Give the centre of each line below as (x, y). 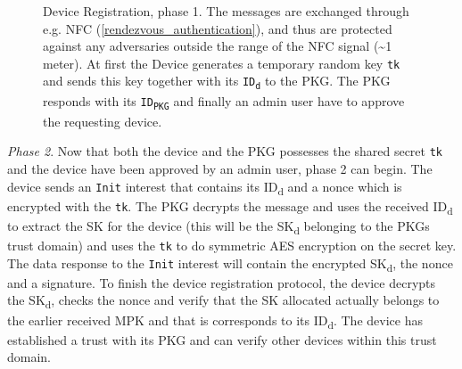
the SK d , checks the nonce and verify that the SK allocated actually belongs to (223, 301)
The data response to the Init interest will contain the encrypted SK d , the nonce (230, 264)
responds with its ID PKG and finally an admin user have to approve (224, 102)
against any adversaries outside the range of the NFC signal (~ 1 (218, 46)
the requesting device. (103, 121)
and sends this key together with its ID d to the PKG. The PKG (217, 82)
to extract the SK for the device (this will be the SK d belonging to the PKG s (219, 226)
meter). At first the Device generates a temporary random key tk (222, 63)
